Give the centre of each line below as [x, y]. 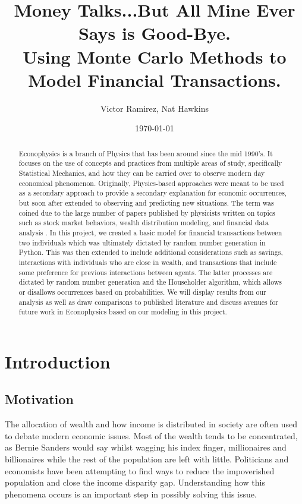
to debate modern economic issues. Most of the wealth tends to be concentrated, [151, 435]
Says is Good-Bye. [155, 33]
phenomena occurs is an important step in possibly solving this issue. [131, 494]
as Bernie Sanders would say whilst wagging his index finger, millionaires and [146, 447]
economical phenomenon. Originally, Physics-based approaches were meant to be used [151, 183]
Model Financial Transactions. [155, 79]
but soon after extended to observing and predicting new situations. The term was [146, 202]
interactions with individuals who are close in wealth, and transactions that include [148, 262]
